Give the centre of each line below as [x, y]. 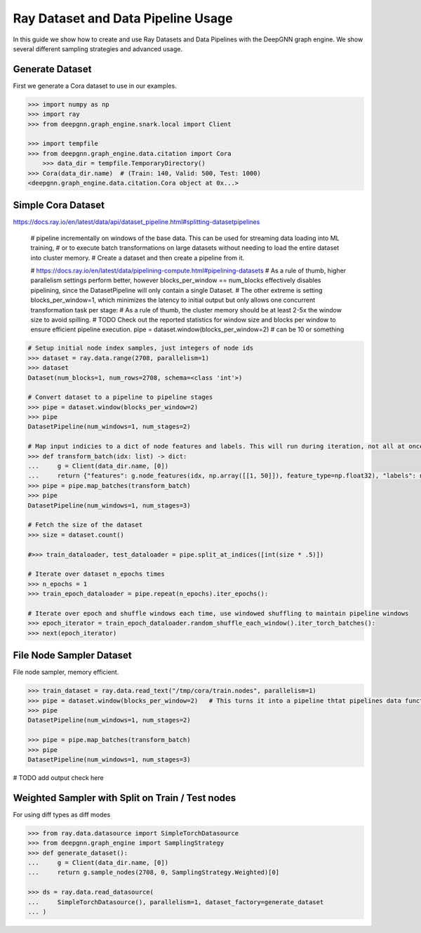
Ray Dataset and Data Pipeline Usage [123, 18]
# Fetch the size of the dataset [85, 525]
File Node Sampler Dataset [73, 655]
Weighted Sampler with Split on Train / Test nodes [125, 798]
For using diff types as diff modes [62, 814]
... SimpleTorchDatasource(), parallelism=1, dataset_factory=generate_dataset [176, 902]
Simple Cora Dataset [59, 205]
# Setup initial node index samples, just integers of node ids [141, 348]
